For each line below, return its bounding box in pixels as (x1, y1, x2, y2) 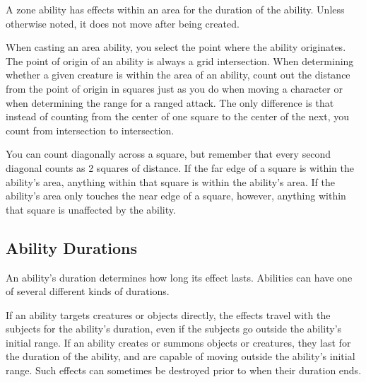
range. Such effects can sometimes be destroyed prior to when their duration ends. (6, 363, 362, 378)
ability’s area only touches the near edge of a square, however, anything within (6, 188, 346, 203)
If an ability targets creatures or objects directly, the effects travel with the (6, 307, 331, 322)
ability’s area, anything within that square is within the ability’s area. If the (6, 174, 335, 189)
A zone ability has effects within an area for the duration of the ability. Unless (6, 2, 345, 16)
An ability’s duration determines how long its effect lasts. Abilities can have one (6, 270, 353, 284)
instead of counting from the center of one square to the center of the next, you (6, 109, 350, 124)
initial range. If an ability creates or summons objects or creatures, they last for (6, 335, 351, 349)
